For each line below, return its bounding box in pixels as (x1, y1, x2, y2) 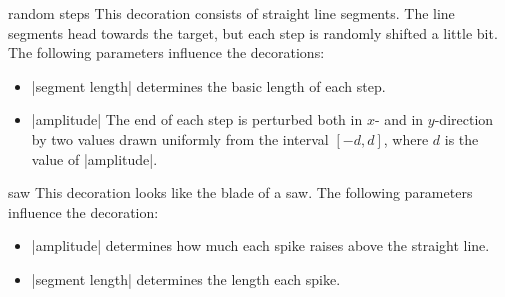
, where (383, 128, 429, 149)
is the (444, 128, 479, 149)
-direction (434, 109, 494, 130)
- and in (374, 109, 424, 130)
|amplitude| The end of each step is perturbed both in (31, 109, 363, 130)
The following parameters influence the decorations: (8, 42, 325, 63)
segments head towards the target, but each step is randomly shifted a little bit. (8, 22, 498, 43)
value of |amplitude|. (31, 148, 158, 169)
